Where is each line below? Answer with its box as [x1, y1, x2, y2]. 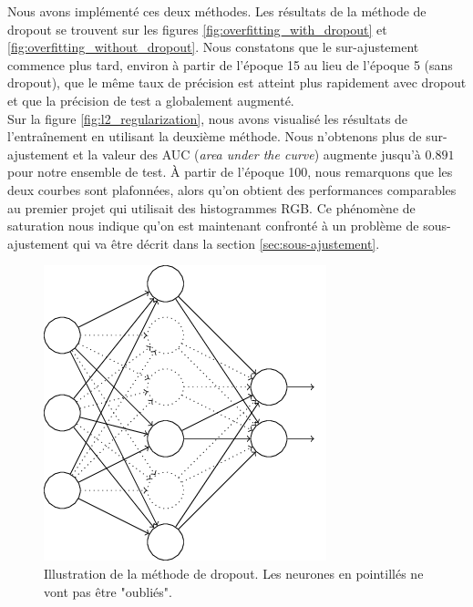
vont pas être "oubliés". [44, 581, 172, 601]
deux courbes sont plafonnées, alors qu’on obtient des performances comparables [7, 180, 457, 199]
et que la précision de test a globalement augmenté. [7, 90, 294, 109]
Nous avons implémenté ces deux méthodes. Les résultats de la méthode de [7, 2, 427, 20]
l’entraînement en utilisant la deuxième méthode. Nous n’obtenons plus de [7, 127, 422, 146]
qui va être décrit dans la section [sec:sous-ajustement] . [73, 233, 380, 252]
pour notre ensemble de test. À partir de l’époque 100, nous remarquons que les [7, 162, 453, 181]
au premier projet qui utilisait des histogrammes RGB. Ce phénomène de [7, 198, 416, 217]
